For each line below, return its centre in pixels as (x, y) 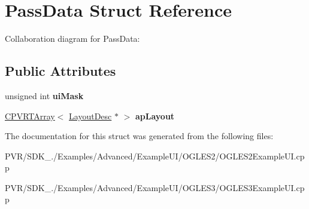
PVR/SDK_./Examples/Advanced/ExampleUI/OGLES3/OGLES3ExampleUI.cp (155, 187)
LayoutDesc (90, 116)
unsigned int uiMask (44, 95)
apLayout (155, 116)
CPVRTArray (30, 116)
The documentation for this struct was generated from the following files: (139, 136)
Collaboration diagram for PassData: (72, 39)
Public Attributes (60, 71)
